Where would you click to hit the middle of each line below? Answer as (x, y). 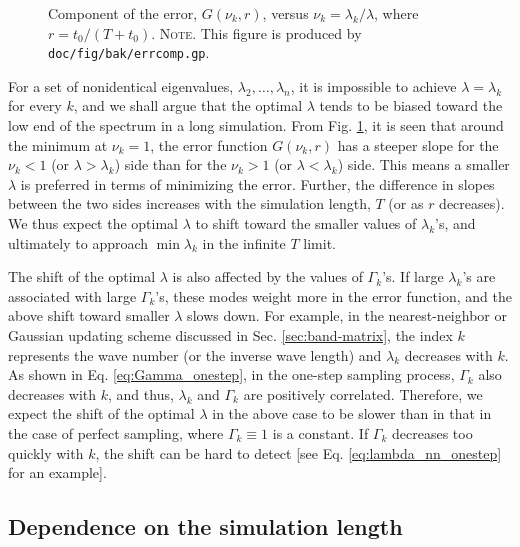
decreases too (432, 432)
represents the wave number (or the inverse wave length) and (195, 354)
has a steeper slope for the (418, 144)
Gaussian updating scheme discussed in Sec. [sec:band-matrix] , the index (230, 334)
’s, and (455, 223)
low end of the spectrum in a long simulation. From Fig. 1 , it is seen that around (256, 125)
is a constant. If (320, 432)
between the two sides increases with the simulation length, (189, 203)
